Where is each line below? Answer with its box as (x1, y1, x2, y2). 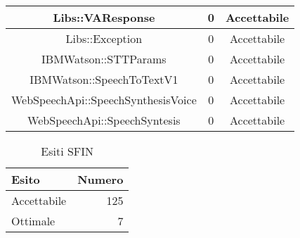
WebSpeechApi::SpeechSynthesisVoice (11, 92, 197, 108)
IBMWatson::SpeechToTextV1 (30, 71, 178, 87)
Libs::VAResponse (53, 9, 155, 25)
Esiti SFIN (41, 143, 94, 159)
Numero (77, 171, 124, 187)
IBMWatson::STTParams (41, 51, 167, 67)
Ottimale (11, 213, 56, 229)
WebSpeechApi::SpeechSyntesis (27, 112, 181, 128)
